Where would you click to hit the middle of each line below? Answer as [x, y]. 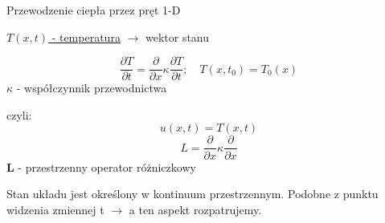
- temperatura [86, 36]
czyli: [19, 114]
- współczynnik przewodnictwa [92, 88]
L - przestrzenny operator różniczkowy [101, 166]
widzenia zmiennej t [55, 209]
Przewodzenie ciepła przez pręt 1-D [94, 10]
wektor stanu [177, 36]
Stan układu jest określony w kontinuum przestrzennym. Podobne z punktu [192, 194]
